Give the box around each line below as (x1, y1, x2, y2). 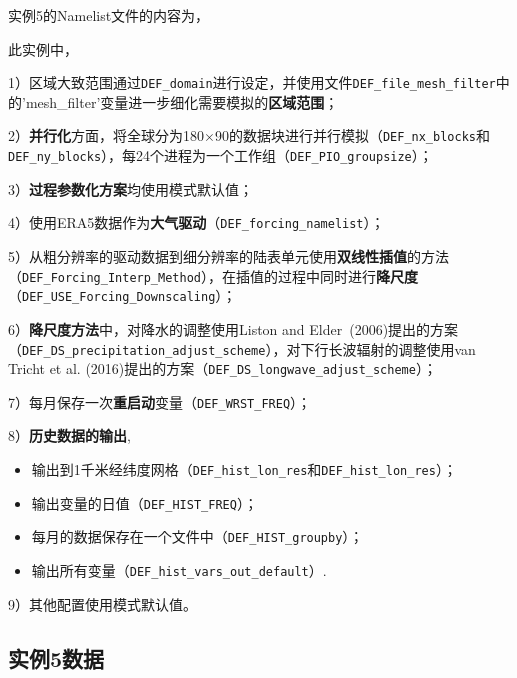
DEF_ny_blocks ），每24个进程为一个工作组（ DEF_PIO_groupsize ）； (8, 145, 433, 166)
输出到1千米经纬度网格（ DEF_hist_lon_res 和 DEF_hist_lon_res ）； (31, 459, 457, 480)
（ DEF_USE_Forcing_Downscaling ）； (8, 285, 237, 306)
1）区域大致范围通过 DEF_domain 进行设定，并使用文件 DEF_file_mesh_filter (8, 72, 496, 93)
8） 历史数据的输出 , (8, 425, 131, 446)
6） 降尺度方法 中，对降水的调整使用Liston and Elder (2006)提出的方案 (8, 318, 459, 339)
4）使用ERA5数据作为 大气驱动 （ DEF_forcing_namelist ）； (8, 212, 385, 233)
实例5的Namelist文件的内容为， (8, 5, 210, 25)
